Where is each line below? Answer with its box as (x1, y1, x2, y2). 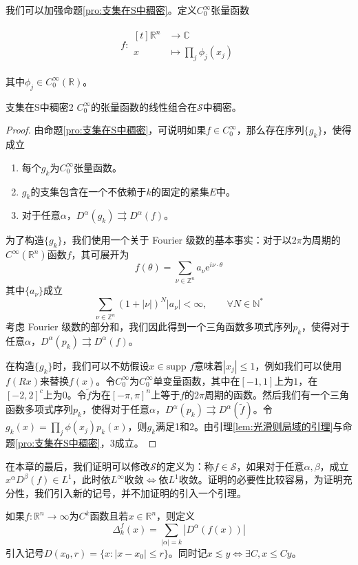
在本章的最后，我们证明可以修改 (6, 458, 150, 473)
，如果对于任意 (236, 458, 304, 473)
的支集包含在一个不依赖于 (30, 184, 147, 198)
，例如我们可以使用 (255, 358, 342, 372)
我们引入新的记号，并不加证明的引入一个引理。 (34, 485, 246, 500)
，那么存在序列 (236, 122, 304, 137)
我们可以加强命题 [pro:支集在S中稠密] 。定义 (6, 3, 197, 17)
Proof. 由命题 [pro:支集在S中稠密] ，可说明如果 (6, 122, 207, 137)
